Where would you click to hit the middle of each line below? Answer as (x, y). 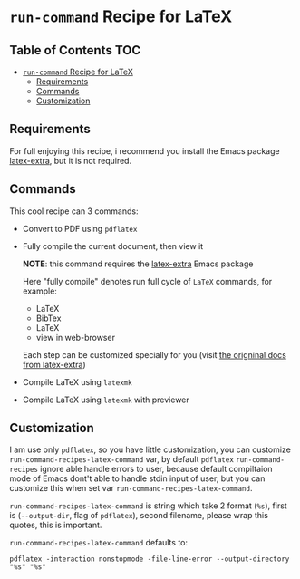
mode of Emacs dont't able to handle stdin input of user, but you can (137, 478)
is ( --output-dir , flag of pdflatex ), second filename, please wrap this (139, 516)
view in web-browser (76, 337)
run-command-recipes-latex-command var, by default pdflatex (121, 459)
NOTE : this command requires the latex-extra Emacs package (138, 264)
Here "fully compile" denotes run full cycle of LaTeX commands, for (147, 281)
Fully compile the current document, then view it (113, 246)
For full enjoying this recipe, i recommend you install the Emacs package (145, 150)
